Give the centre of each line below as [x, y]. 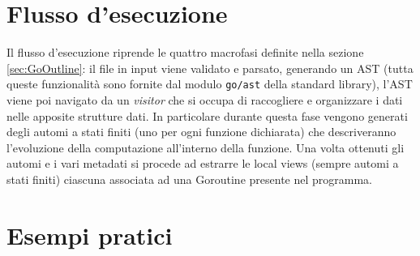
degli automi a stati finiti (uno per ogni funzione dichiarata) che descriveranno [201, 132]
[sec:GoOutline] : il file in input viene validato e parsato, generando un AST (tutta [210, 68]
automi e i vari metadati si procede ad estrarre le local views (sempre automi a [203, 163]
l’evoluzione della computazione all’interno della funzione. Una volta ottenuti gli [206, 147]
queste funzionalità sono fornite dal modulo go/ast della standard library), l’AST [210, 84]
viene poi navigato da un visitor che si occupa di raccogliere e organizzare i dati [205, 99]
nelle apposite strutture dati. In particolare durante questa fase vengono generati [207, 115]
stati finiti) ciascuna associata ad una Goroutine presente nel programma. [189, 179]
